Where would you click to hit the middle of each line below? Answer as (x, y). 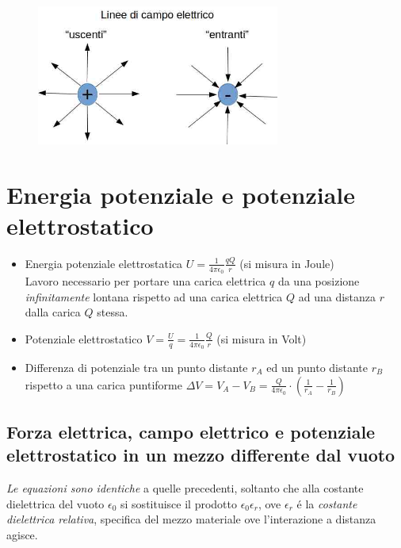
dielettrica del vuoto (55, 503)
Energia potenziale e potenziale (181, 194)
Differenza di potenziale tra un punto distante (136, 367)
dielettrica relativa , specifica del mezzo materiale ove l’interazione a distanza (191, 519)
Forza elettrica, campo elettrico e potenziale (191, 431)
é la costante (327, 503)
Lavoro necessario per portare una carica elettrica (145, 280)
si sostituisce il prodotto (179, 503)
